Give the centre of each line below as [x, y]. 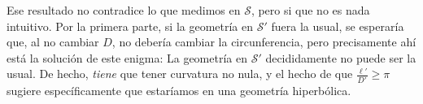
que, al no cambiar [53, 42]
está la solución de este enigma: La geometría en [127, 57]
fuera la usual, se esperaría [338, 26]
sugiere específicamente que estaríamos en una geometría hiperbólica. [179, 90]
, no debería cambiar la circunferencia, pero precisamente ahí [264, 42]
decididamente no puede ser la [341, 57]
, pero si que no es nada [310, 10]
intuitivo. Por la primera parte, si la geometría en [130, 26]
